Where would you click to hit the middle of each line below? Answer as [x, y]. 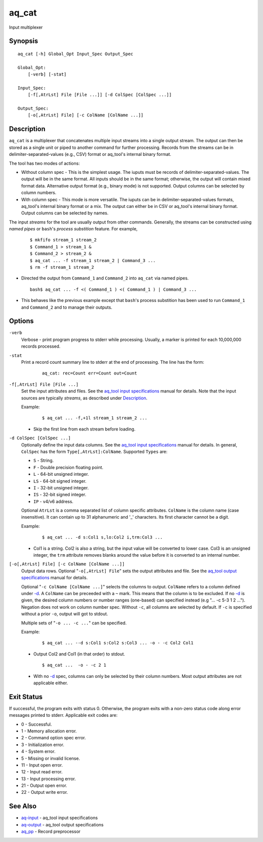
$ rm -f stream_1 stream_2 [62, 267]
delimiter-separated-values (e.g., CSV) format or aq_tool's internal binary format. [90, 154]
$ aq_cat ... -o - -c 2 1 [74, 665]
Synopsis [24, 41]
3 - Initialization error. [43, 745]
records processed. [41, 346]
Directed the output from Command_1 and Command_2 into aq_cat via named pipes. [105, 278]
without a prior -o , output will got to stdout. [65, 614]
